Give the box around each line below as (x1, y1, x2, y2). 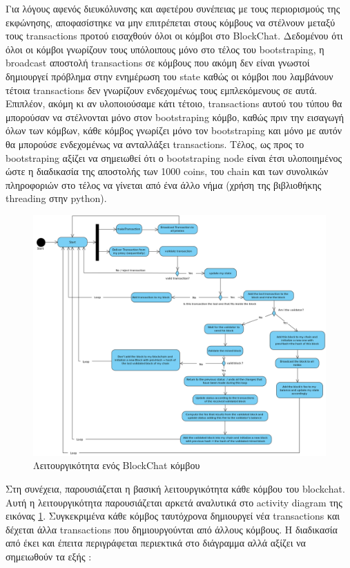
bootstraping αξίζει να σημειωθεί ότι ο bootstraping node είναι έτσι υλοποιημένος (6, 150, 342, 165)
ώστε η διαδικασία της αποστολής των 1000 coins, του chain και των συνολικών (6, 164, 329, 178)
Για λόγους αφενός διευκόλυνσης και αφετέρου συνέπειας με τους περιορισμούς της (6, 1, 340, 15)
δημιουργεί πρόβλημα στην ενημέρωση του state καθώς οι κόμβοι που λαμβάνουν (6, 68, 333, 83)
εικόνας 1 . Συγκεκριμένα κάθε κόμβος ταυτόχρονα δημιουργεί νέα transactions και (6, 509, 340, 523)
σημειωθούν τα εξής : (6, 549, 92, 563)
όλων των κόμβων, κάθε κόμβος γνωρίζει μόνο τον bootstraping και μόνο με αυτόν (6, 123, 342, 138)
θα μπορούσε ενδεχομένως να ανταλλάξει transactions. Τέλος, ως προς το (6, 136, 304, 151)
